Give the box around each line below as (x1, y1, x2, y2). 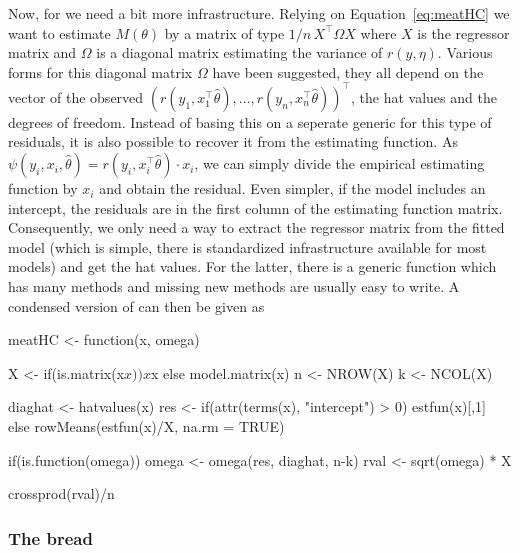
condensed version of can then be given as (8, 295, 265, 316)
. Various (437, 42, 493, 63)
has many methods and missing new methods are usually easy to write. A (8, 276, 460, 297)
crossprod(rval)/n (8, 483, 115, 504)
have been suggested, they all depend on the (212, 61, 484, 82)
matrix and (8, 42, 77, 63)
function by (8, 178, 78, 199)
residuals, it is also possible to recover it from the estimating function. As (8, 131, 458, 152)
